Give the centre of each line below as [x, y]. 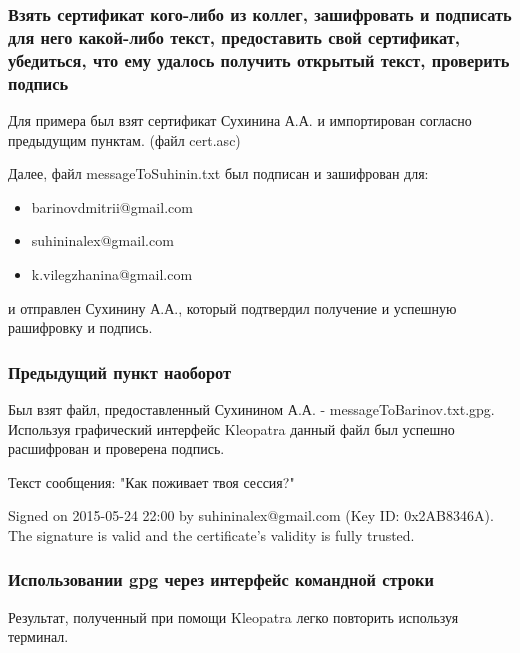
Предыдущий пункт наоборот [120, 371]
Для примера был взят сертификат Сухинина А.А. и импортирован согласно [240, 119]
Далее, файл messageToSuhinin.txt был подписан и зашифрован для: [218, 173]
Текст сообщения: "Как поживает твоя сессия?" [151, 481]
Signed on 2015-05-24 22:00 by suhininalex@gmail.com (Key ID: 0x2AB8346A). [251, 515]
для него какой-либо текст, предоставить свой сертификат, [234, 36]
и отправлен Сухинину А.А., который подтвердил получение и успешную [232, 307]
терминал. [38, 636]
